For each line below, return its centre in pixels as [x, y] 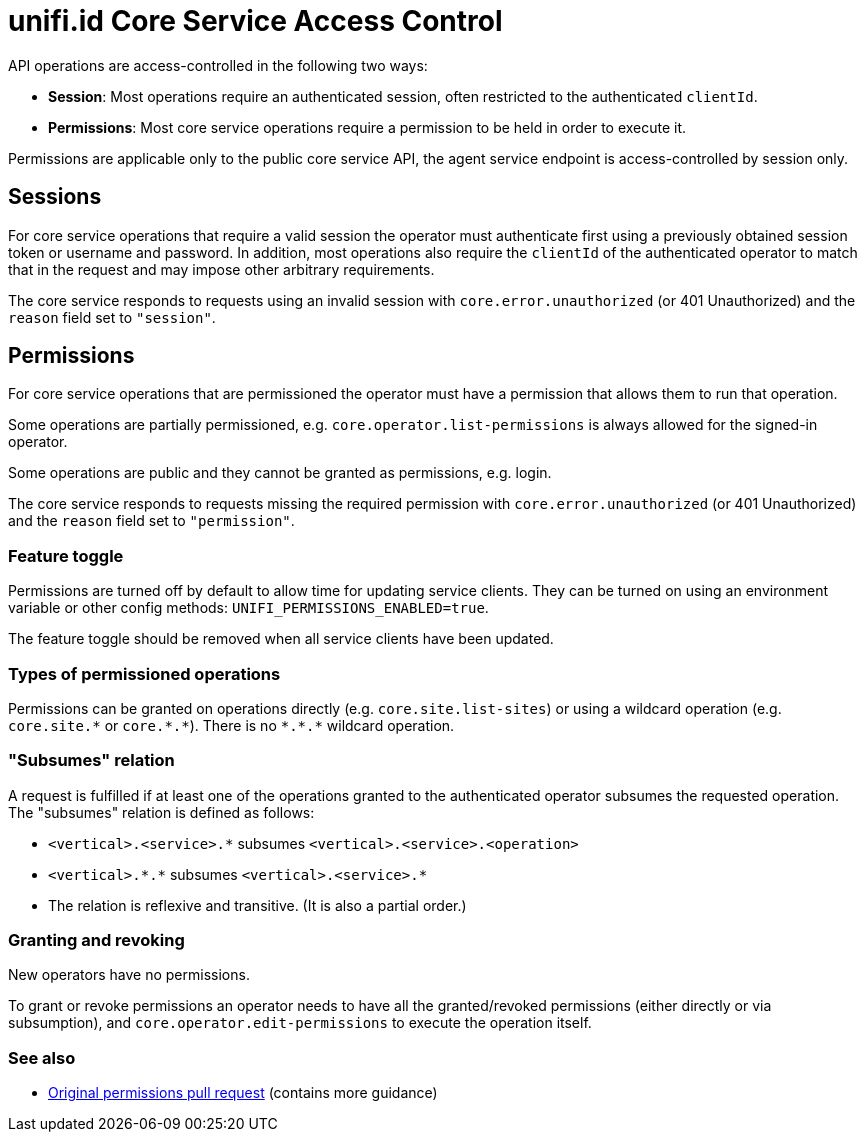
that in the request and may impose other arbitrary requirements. [221, 269]
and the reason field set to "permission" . [151, 521]
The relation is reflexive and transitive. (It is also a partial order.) [257, 905]
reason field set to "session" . [112, 317]
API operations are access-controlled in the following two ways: [218, 65]
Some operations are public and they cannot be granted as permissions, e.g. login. [280, 473]
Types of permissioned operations [144, 673]
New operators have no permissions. [129, 975]
